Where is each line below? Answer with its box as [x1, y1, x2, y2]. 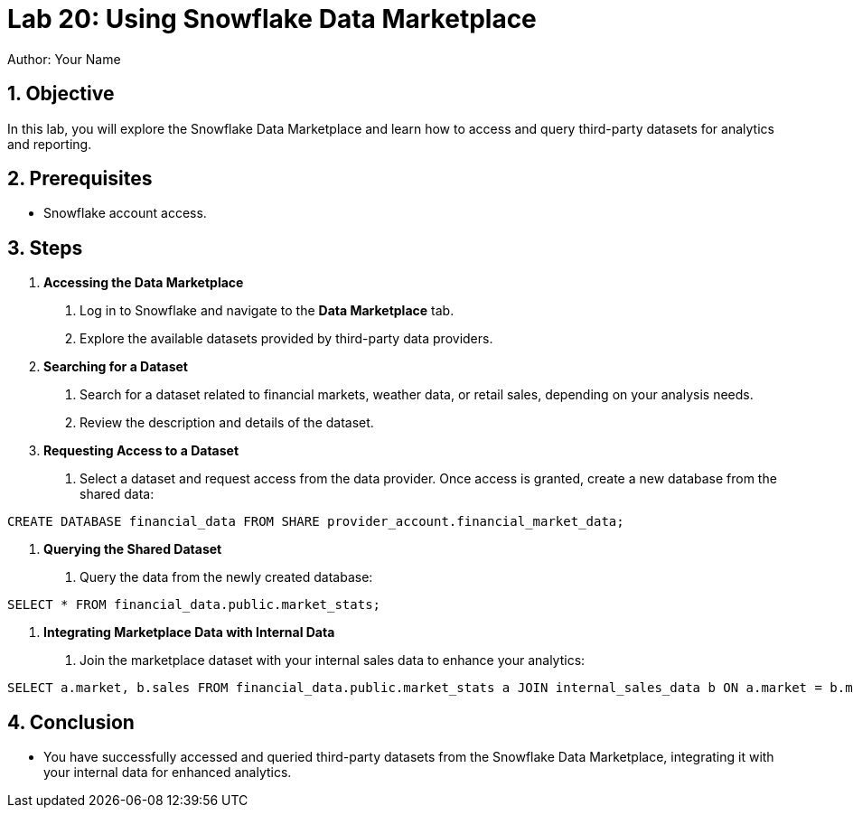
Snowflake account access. [43, 205, 207, 221]
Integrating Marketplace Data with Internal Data [43, 624, 335, 641]
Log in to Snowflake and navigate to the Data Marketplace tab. [80, 303, 455, 319]
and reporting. [7, 136, 92, 152]
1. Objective [7, 82, 115, 106]
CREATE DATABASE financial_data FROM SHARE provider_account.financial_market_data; [7, 514, 624, 529]
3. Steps [7, 236, 83, 259]
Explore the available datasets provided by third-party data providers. [80, 331, 493, 347]
